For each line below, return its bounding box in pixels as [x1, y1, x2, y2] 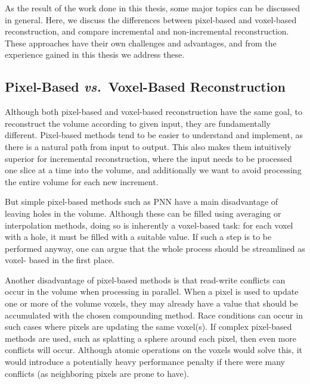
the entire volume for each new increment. [5, 175, 159, 188]
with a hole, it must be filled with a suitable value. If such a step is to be [5, 230, 272, 243]
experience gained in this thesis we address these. [5, 48, 185, 61]
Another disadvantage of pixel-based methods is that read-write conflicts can [5, 273, 286, 286]
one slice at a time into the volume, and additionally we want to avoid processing [5, 164, 302, 176]
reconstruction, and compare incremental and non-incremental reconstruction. [5, 25, 289, 38]
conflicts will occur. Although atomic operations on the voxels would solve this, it [5, 344, 303, 356]
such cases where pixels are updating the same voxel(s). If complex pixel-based [5, 320, 292, 333]
